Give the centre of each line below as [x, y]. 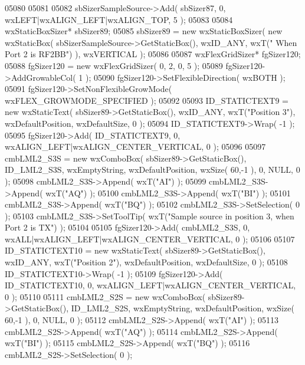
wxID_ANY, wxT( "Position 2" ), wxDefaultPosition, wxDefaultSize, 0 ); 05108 [146, 262]
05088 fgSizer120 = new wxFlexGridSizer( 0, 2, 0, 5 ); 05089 [114, 65]
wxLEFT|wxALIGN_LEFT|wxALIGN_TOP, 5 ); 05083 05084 [119, 19]
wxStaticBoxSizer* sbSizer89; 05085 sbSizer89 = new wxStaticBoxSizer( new [144, 31]
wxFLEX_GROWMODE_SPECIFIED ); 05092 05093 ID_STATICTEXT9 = [147, 100]
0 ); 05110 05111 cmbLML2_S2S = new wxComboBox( [105, 296]
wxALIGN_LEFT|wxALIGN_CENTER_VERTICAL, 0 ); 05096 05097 [135, 147]
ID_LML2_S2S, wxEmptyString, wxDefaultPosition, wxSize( [183, 308]
